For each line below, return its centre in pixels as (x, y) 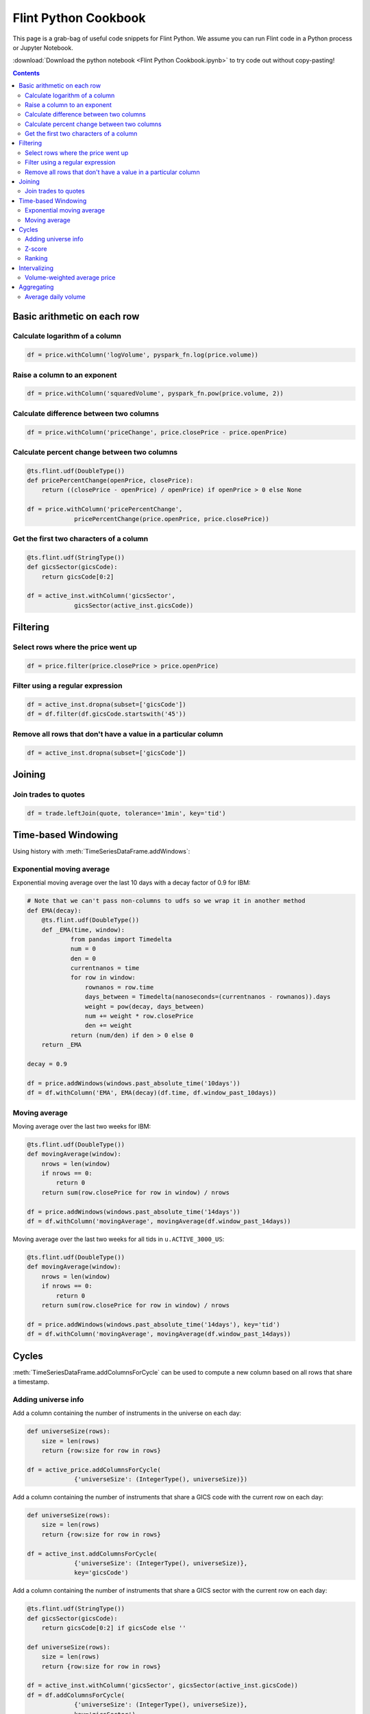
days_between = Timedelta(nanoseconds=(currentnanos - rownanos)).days (208, 997)
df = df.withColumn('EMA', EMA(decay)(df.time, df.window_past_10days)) (152, 1093)
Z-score (36, 249)
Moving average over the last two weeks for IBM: (82, 1126)
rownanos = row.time (119, 987)
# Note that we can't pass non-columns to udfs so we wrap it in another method (166, 901)
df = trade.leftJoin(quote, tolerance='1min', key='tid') (126, 813)
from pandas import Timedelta (121, 939)
